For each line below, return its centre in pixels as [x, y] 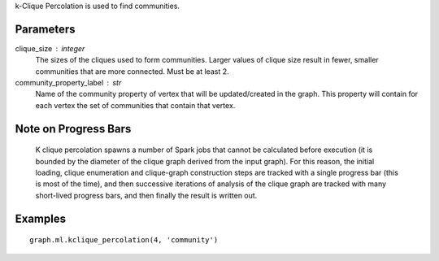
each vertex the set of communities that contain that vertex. [135, 105]
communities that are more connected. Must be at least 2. [132, 71]
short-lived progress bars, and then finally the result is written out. [146, 195]
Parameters [45, 29]
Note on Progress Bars [73, 129]
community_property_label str [68, 83]
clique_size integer [50, 48]
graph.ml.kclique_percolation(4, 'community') [124, 240]
